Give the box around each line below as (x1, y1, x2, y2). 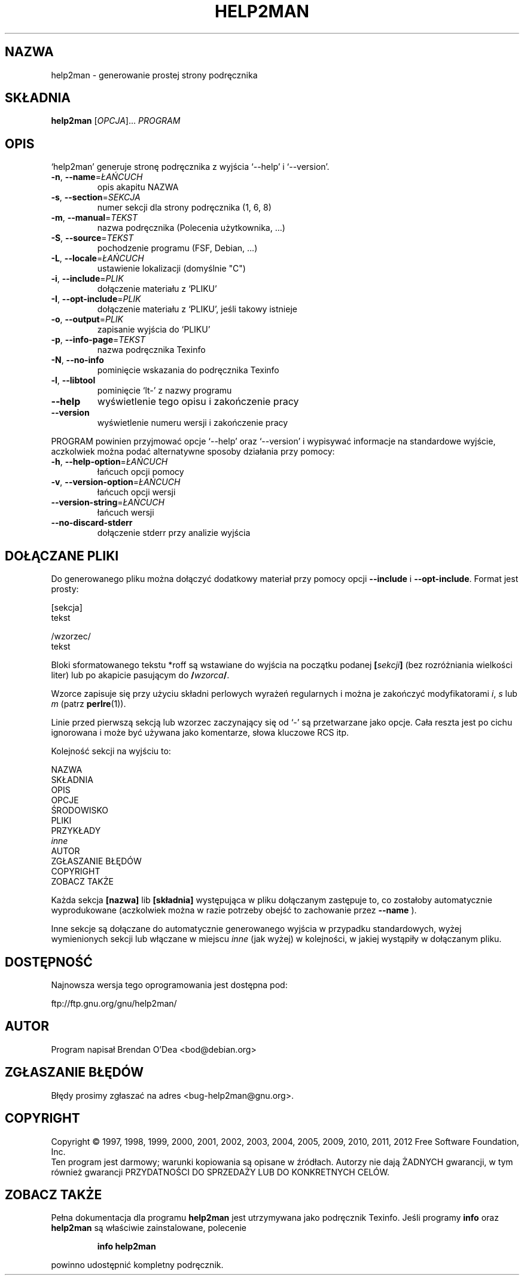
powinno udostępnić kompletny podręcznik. (51, 1260, 224, 1270)
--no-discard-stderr (51, 517, 133, 528)
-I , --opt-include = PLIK (51, 294, 141, 304)
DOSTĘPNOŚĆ (5, 954, 93, 970)
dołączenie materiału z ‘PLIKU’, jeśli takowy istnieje (97, 304, 297, 315)
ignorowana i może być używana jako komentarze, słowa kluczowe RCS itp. (51, 727, 349, 738)
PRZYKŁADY (51, 825, 101, 836)
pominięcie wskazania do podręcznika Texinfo (97, 365, 279, 376)
